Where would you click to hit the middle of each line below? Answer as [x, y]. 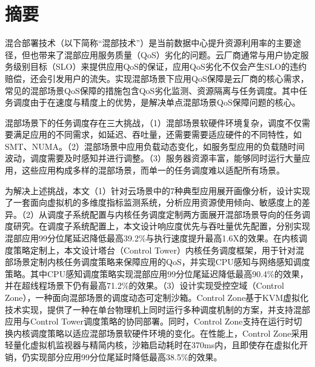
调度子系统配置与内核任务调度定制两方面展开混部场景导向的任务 [174, 214]
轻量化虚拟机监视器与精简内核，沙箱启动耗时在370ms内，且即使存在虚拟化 [152, 345]
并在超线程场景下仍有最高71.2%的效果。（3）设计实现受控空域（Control [144, 285]
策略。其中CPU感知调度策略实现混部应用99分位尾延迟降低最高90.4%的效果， [157, 273]
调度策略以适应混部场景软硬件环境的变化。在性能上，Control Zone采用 [169, 333]
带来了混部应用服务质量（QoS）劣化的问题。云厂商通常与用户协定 [169, 54]
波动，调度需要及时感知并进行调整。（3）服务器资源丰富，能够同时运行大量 [153, 158]
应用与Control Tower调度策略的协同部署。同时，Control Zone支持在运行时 [149, 321]
